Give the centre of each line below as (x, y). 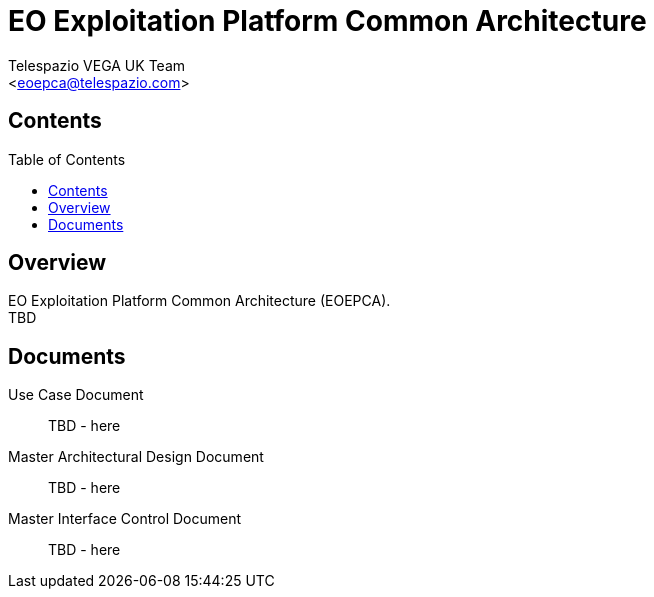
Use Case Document (76, 395)
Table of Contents (67, 159)
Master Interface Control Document (125, 519)
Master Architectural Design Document (136, 457)
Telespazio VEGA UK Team (97, 65)
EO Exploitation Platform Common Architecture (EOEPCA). (199, 301)
